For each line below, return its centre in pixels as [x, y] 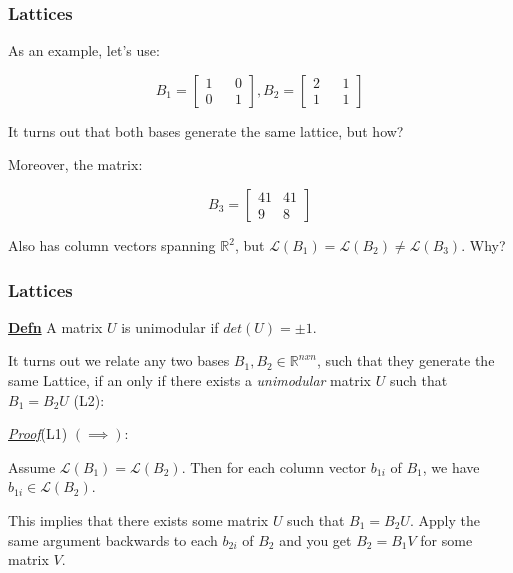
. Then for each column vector [274, 466]
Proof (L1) [38, 433]
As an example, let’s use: [84, 50]
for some [446, 539]
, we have [451, 466]
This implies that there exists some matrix [138, 519]
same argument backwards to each [113, 539]
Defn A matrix [55, 326]
